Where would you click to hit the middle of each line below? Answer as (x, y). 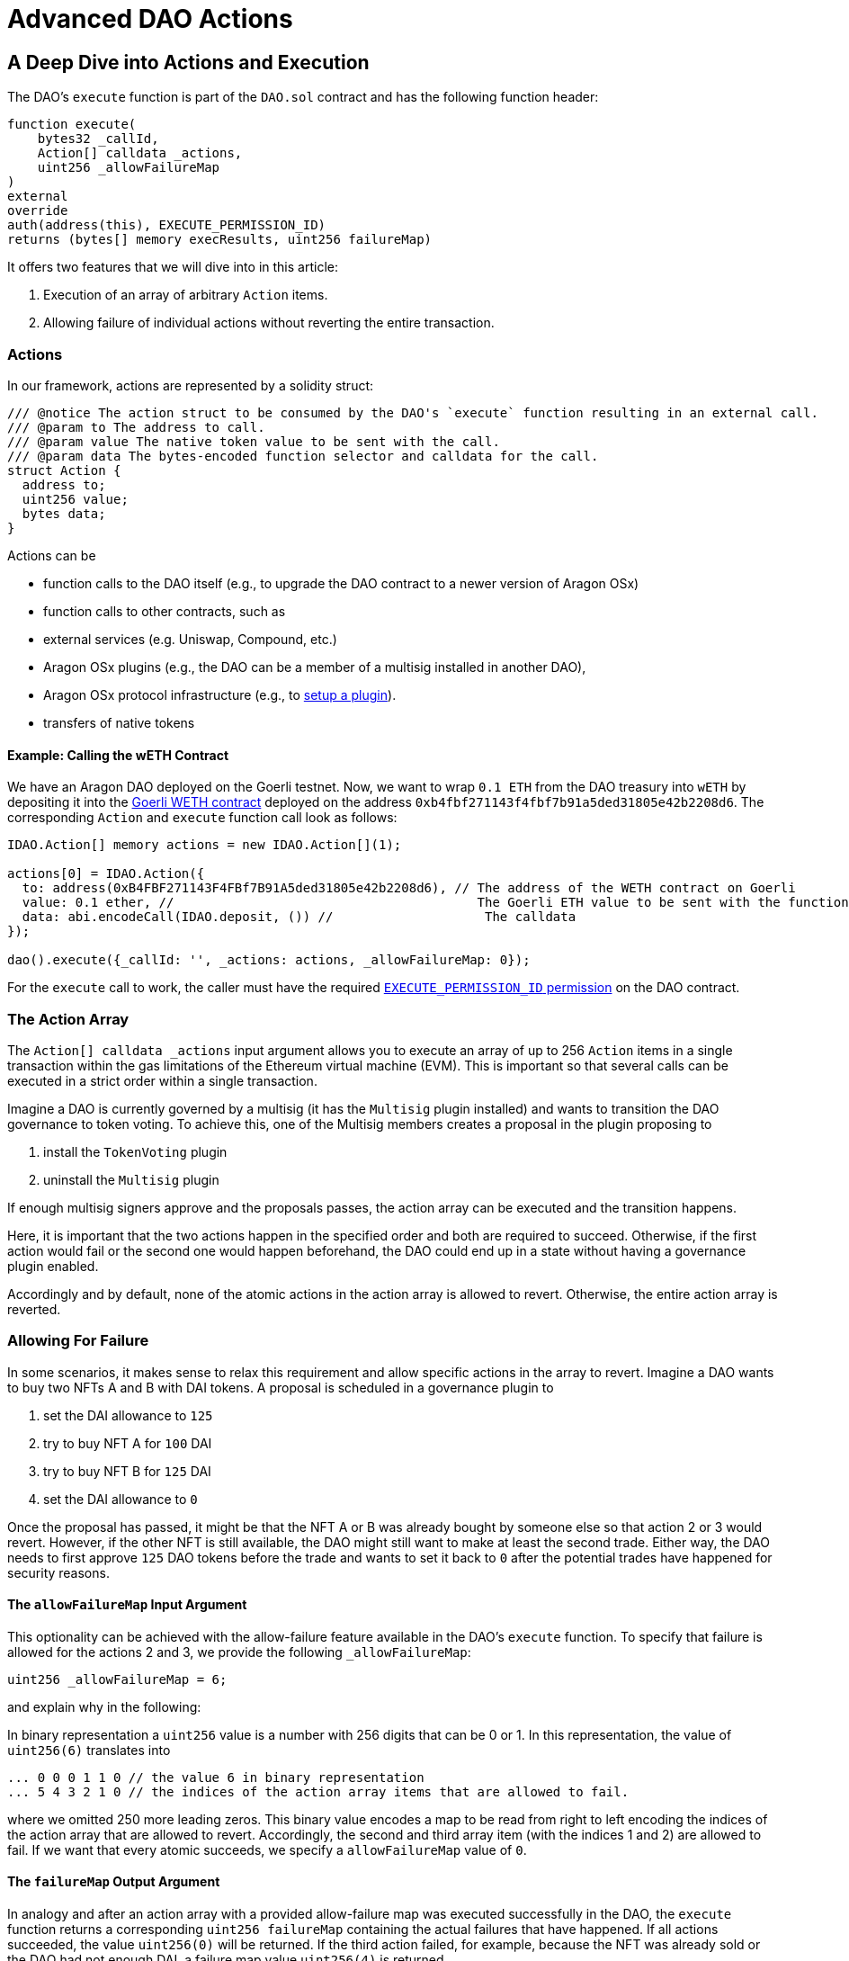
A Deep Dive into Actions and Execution (188, 62)
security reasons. (58, 1572)
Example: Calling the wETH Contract (118, 755)
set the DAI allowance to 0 (121, 1499)
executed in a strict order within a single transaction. (162, 1080)
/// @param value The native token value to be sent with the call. (254, 441)
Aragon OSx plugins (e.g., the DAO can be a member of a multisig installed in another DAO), (315, 667)
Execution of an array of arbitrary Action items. (186, 295)
